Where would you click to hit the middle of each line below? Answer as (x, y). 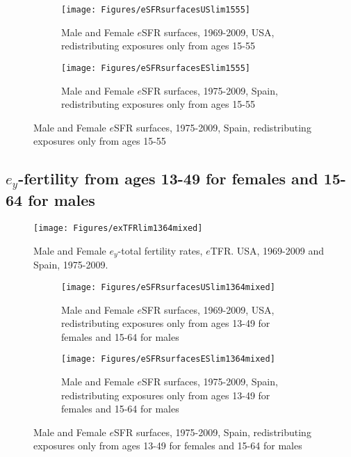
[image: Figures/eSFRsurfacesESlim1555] (156, 68)
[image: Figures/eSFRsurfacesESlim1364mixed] (168, 359)
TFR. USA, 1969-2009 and (267, 250)
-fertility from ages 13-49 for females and (168, 178)
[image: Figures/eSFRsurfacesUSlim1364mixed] (168, 287)
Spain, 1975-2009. (71, 265)
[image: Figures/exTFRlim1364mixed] (118, 228)
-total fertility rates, (160, 250)
